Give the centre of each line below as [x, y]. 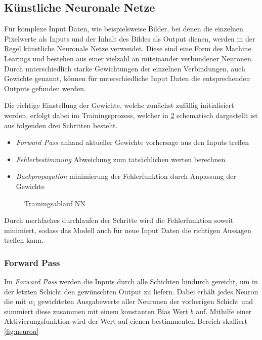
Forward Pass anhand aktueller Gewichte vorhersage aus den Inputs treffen [133, 142]
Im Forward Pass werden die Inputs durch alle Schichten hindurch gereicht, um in [131, 281]
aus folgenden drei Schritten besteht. [61, 125]
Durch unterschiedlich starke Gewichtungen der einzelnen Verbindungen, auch [125, 68]
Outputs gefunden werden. [45, 88]
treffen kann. [24, 240]
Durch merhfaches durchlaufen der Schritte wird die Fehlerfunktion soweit [119, 220]
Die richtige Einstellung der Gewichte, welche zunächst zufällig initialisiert [119, 105]
